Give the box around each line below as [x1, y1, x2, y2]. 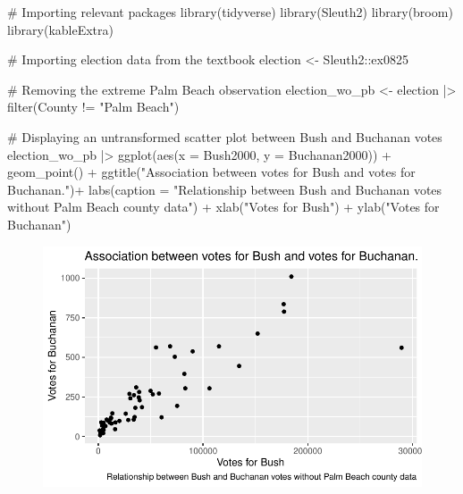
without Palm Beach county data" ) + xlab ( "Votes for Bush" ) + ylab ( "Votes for [7, 197, 440, 216]
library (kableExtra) [7, 20, 114, 38]
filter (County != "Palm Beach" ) [7, 97, 180, 116]
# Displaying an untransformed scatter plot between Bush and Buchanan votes [7, 127, 442, 146]
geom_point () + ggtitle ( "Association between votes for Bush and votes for [7, 163, 416, 181]
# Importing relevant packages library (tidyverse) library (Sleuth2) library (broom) [7, 3, 453, 21]
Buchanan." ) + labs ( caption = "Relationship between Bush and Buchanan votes [7, 180, 442, 198]
